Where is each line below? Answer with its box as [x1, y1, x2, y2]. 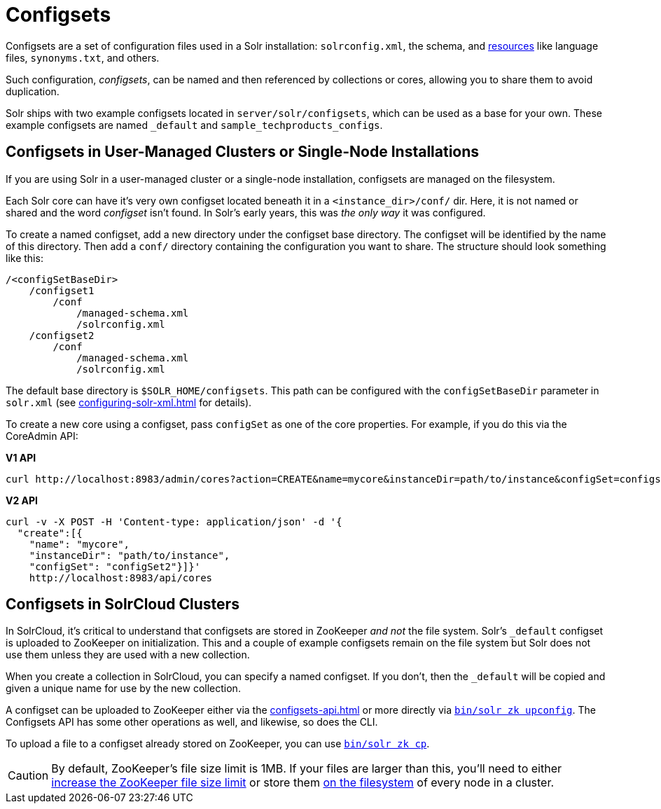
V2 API [6, 494, 39, 506]
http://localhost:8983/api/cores [29, 572, 213, 583]
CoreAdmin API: [6, 429, 78, 442]
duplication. [6, 85, 60, 97]
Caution [8, 768, 49, 783]
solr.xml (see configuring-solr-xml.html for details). [6, 396, 252, 408]
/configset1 [29, 284, 95, 296]
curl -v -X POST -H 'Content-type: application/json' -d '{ [6, 516, 342, 527]
